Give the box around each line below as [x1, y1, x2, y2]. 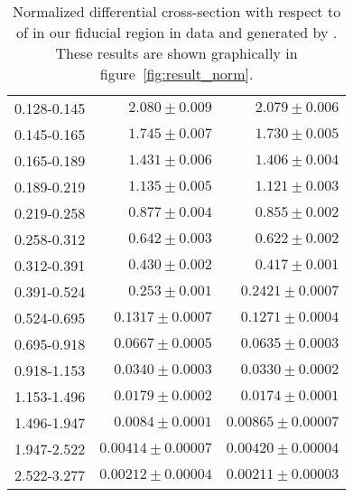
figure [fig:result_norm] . [99, 63, 254, 84]
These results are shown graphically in [55, 42, 298, 63]
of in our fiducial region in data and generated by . [15, 22, 338, 42]
